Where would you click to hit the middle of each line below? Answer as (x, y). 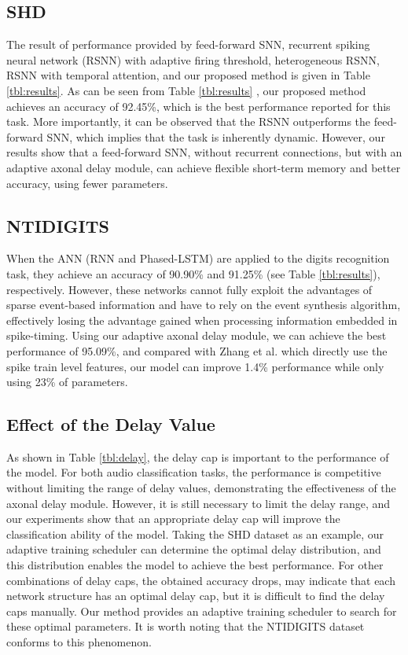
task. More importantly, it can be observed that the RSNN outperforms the (189, 121)
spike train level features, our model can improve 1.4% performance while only (195, 366)
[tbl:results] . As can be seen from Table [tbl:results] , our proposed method (186, 90)
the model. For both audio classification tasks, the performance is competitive (194, 472)
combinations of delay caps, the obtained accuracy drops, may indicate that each (201, 580)
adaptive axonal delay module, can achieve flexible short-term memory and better (204, 167)
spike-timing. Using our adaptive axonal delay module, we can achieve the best (197, 335)
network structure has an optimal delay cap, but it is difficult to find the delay (196, 596)
